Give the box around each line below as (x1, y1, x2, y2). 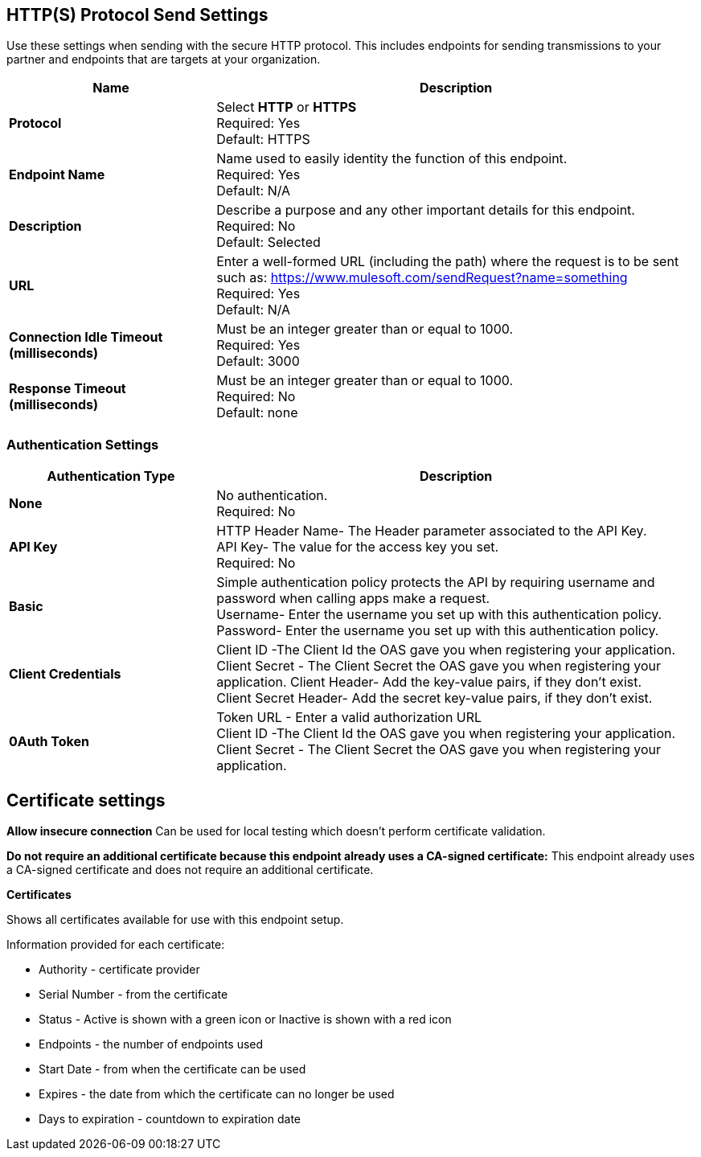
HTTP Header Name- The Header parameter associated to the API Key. (216, 523, 647, 540)
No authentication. (216, 487, 328, 504)
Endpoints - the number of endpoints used (39, 1037, 264, 1052)
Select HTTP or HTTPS (216, 99, 357, 116)
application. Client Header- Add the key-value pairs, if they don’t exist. (216, 674, 642, 691)
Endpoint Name (9, 166, 105, 183)
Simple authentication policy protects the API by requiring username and (216, 574, 655, 591)
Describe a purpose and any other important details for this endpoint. (216, 202, 635, 219)
